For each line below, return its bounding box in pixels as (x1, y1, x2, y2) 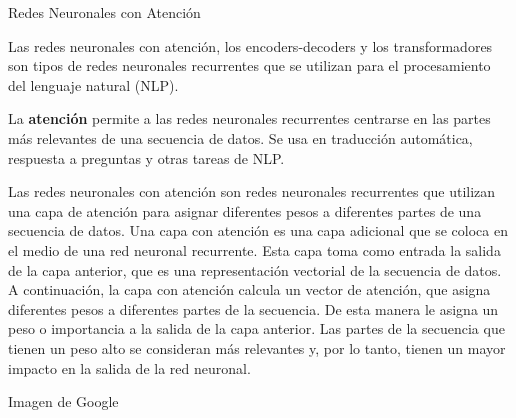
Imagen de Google (8, 391, 119, 412)
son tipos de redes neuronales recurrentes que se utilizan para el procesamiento (8, 55, 491, 76)
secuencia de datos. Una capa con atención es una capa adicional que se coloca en (8, 220, 508, 241)
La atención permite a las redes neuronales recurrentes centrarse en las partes (8, 108, 491, 129)
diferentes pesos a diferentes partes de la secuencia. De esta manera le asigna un (8, 298, 499, 319)
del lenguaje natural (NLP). (8, 74, 179, 95)
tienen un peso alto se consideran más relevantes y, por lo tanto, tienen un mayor (8, 337, 506, 358)
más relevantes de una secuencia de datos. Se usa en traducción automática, (8, 127, 473, 148)
